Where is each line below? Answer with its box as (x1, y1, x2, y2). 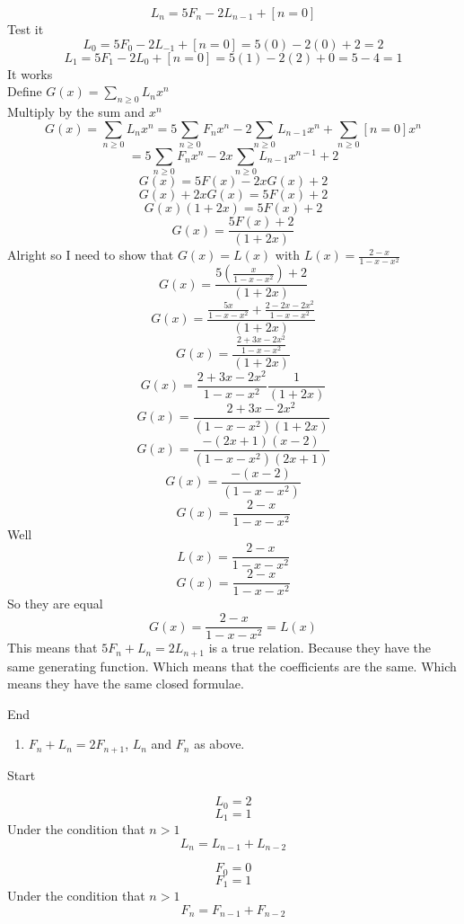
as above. (194, 734, 245, 753)
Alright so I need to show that (7, 245, 174, 264)
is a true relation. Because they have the (208, 638, 432, 657)
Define (7, 82, 42, 101)
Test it (7, 20, 44, 38)
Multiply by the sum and (7, 102, 145, 120)
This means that (7, 638, 98, 657)
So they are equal (7, 594, 103, 613)
